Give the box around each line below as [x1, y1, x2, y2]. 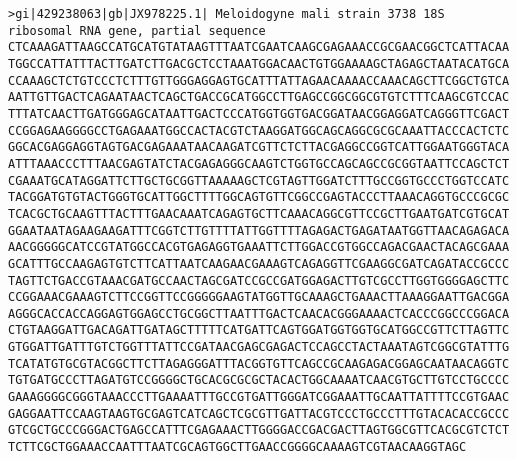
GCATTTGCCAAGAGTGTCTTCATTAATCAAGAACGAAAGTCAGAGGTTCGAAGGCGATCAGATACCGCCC [8, 256, 510, 271]
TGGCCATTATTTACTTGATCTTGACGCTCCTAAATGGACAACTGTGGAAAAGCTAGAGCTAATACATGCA [8, 56, 510, 71]
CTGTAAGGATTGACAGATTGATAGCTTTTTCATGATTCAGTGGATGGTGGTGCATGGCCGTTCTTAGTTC [8, 323, 510, 338]
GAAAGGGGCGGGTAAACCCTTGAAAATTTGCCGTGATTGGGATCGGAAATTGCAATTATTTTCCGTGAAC [8, 390, 510, 405]
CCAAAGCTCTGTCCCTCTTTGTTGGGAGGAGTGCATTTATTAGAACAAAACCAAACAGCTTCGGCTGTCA [8, 73, 510, 88]
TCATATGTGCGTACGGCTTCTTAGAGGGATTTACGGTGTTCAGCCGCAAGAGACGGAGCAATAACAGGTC [8, 356, 510, 371]
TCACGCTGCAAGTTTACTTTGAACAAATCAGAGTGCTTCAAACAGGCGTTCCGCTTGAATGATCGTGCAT [8, 206, 510, 221]
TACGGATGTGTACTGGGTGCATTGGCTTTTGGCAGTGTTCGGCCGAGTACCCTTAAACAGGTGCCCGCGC [8, 190, 510, 205]
